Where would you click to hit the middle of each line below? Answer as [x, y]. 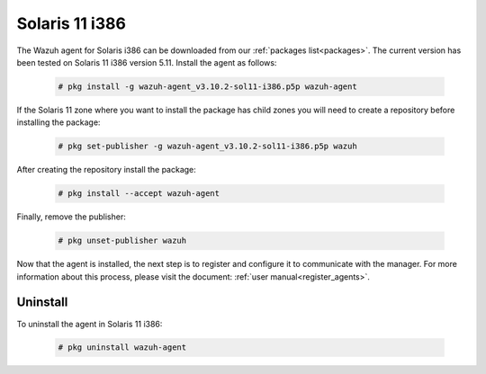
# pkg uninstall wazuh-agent [122, 347]
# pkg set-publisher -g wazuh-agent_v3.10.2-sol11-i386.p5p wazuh [207, 147]
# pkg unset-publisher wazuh [122, 241]
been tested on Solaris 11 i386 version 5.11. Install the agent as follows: [147, 62]
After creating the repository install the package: [107, 170]
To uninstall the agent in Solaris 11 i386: [90, 324]
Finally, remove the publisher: [71, 217]
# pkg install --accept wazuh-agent [139, 194]
